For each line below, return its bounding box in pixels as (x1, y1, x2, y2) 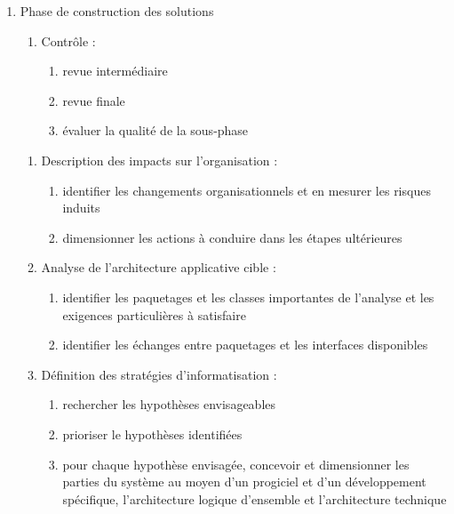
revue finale (62, 91, 125, 109)
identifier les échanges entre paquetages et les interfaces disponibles (62, 335, 428, 354)
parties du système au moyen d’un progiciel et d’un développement (62, 472, 426, 491)
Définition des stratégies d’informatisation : (41, 365, 277, 383)
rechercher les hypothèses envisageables (62, 395, 276, 414)
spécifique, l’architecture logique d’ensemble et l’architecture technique (62, 489, 447, 508)
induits (62, 198, 100, 217)
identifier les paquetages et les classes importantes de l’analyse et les (62, 287, 434, 306)
